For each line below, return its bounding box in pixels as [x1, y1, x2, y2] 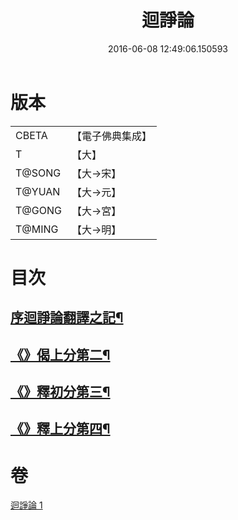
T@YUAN [15, 184, 61, 198]
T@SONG [15, 166, 62, 180]
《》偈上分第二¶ [10, 346, 111, 363]
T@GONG [15, 203, 62, 217]
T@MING [15, 222, 59, 236]
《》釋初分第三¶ [10, 384, 111, 401]
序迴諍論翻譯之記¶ [10, 309, 124, 326]
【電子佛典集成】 [71, 129, 152, 143]
